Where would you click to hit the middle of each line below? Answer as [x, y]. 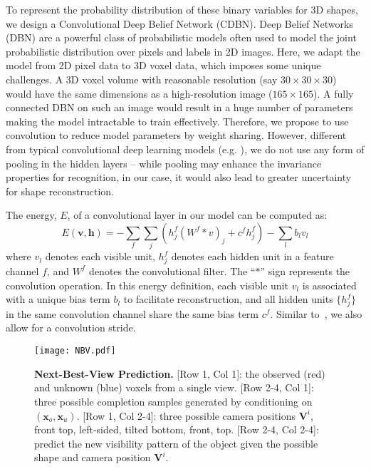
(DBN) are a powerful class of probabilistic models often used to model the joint [181, 37]
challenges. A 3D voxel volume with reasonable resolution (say [142, 79]
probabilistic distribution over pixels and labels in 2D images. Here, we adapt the [183, 51]
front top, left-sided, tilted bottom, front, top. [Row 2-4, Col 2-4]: [177, 429]
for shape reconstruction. [60, 191]
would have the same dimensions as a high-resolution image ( [139, 93]
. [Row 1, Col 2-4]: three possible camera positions [186, 415]
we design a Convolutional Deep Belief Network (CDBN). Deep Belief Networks [179, 23]
